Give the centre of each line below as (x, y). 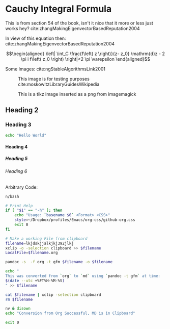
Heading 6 (16, 171)
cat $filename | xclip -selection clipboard (53, 295)
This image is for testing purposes (54, 79)
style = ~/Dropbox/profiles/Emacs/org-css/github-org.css (75, 220)
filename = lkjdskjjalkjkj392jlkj (39, 243)
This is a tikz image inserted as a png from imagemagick (77, 94)
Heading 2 (22, 110)
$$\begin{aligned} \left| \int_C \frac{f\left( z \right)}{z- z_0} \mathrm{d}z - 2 (86, 54)
